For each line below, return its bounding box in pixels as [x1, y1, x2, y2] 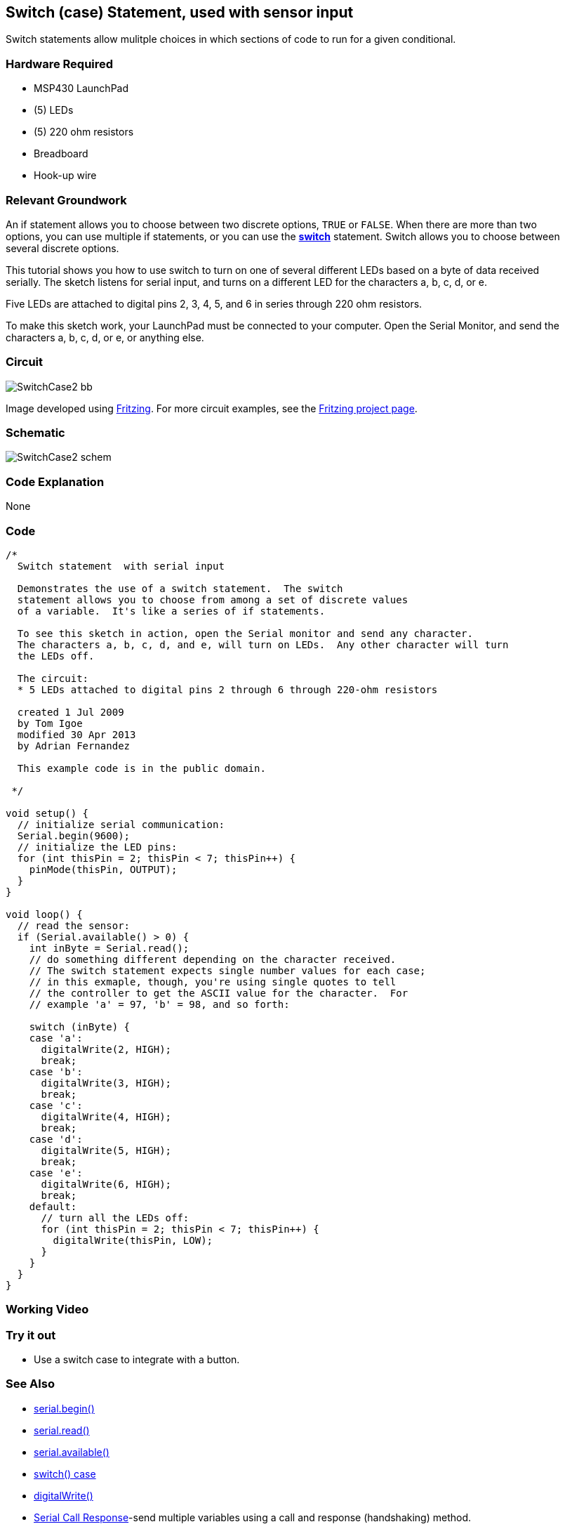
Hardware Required [6, 56, 114, 71]
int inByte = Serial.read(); [29, 942, 190, 954]
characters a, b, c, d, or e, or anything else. [6, 331, 204, 343]
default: [29, 1200, 77, 1212]
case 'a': [29, 1032, 83, 1044]
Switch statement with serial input [17, 560, 225, 572]
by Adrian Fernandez [17, 740, 131, 752]
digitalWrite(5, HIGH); [41, 1144, 172, 1156]
